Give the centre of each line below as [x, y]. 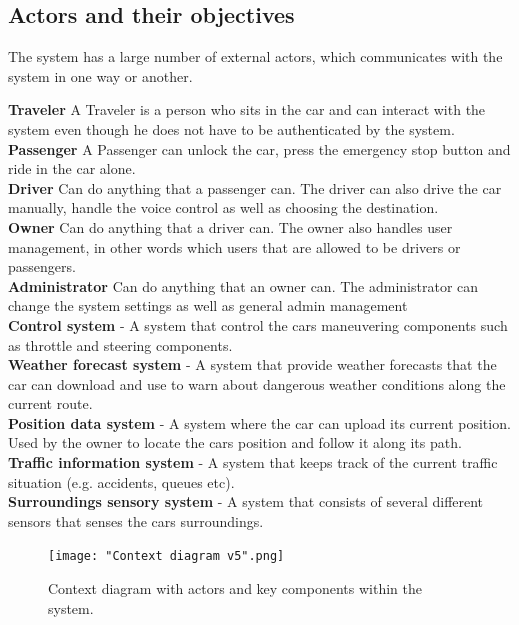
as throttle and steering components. [120, 344]
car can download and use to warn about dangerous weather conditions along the [257, 383]
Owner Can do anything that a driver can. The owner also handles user [230, 226]
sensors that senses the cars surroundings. [136, 520]
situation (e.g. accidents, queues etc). [121, 481]
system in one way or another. [100, 75]
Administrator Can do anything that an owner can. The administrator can [243, 285]
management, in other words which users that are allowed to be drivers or [234, 246]
